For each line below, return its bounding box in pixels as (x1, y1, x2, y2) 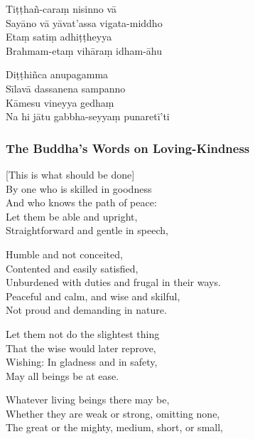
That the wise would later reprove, (6, 340, 156, 355)
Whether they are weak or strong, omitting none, (6, 406, 220, 421)
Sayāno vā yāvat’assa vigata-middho (6, 15, 163, 30)
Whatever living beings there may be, (6, 392, 170, 407)
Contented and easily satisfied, (6, 260, 139, 275)
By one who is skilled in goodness (6, 181, 152, 196)
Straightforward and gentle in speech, (6, 223, 168, 238)
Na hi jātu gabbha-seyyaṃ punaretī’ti (6, 109, 170, 124)
